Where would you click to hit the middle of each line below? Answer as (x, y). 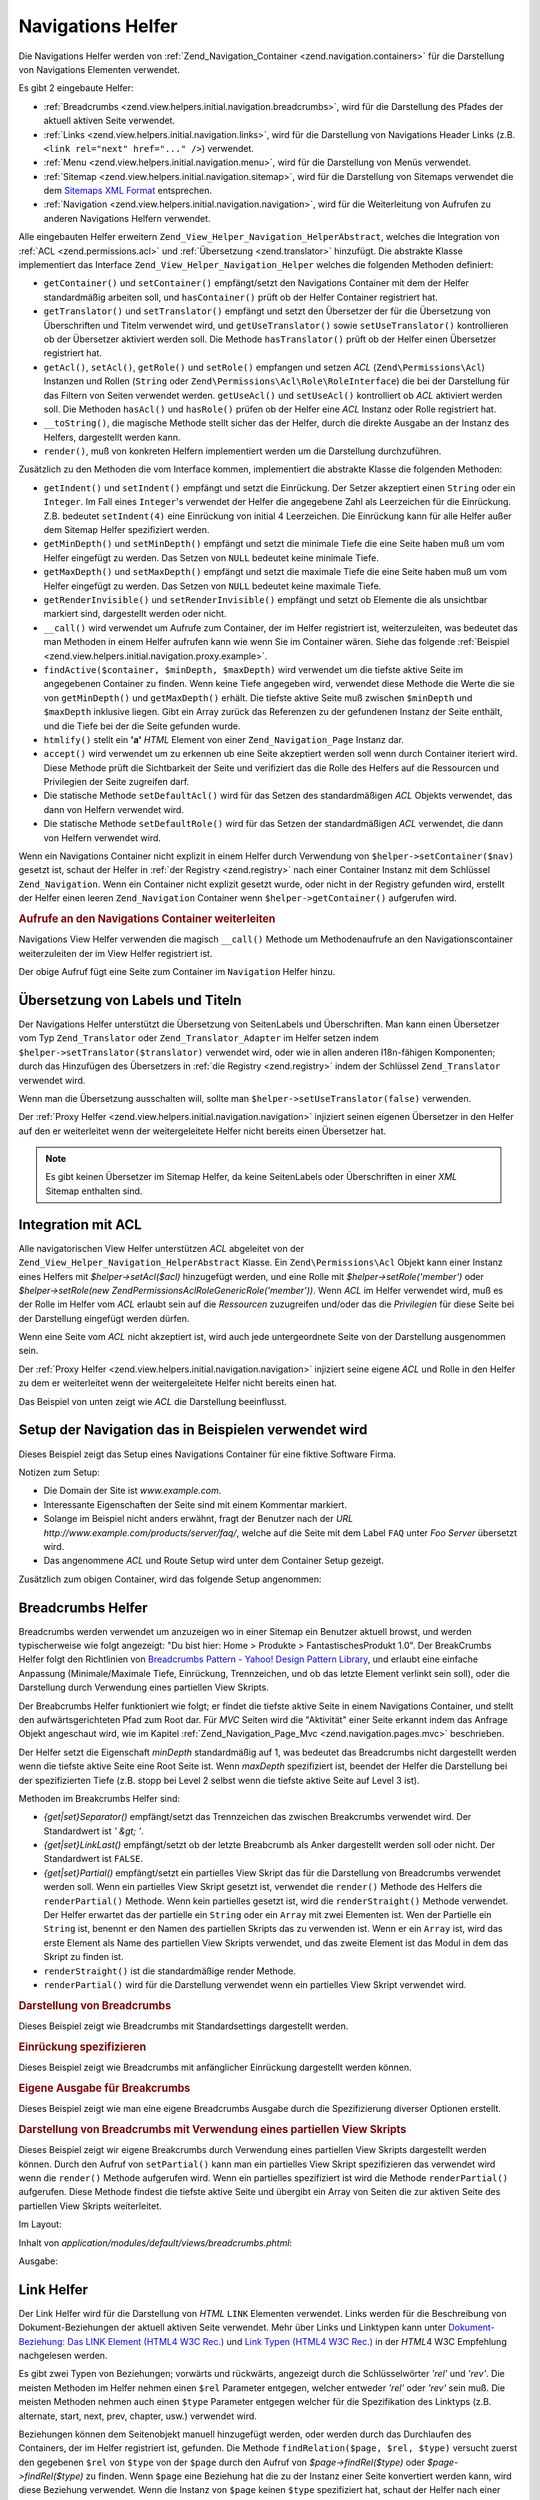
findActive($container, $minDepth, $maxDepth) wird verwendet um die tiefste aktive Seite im (253, 669)
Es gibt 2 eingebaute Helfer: (76, 88)
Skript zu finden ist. (83, 1957)
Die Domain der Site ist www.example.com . (132, 1491)
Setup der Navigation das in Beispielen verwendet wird (193, 1430)
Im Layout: (40, 2224)
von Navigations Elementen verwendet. (99, 69)
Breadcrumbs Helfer (83, 1607)
